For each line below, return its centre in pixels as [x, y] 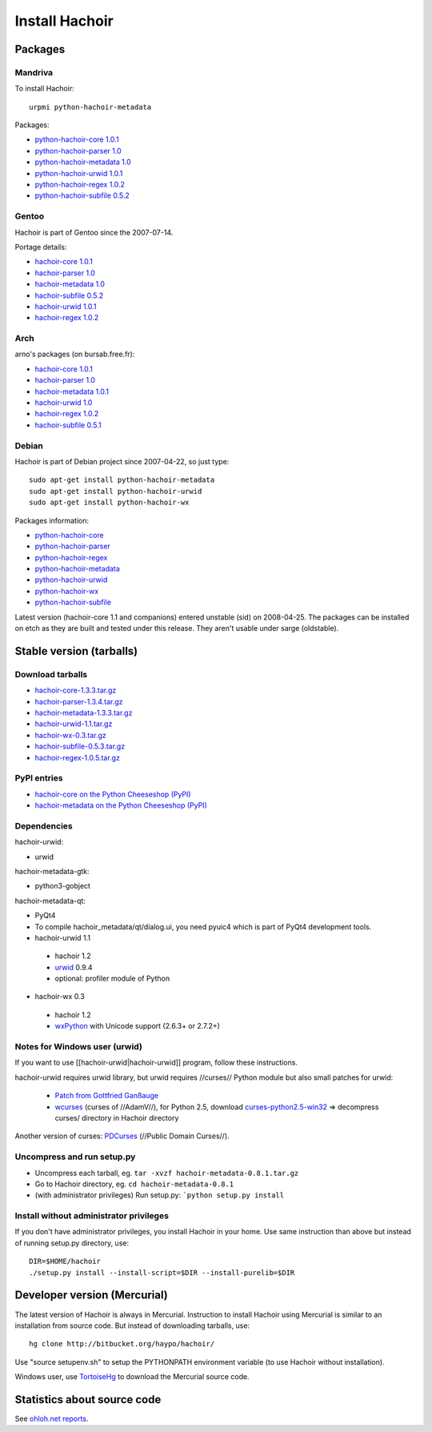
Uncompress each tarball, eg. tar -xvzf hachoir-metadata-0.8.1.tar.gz [167, 1173]
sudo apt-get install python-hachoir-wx [109, 503]
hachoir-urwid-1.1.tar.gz [74, 724]
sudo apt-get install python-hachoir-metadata [122, 480]
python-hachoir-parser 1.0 [78, 150]
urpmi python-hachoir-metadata [90, 107]
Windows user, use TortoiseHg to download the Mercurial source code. [132, 1377]
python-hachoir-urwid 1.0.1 [79, 173]
